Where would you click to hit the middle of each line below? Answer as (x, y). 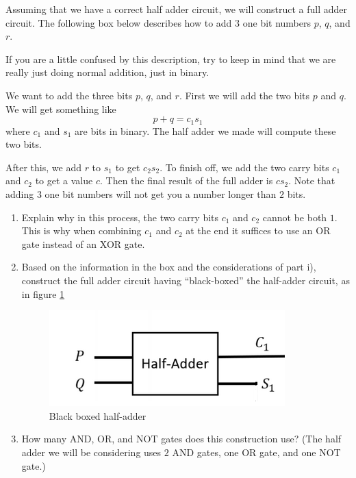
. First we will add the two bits (244, 95)
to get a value (64, 180)
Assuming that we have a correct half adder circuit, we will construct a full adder (176, 9)
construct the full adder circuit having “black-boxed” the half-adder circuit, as (186, 280)
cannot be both (295, 217)
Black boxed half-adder (98, 415)
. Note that (312, 180)
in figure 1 (43, 293)
